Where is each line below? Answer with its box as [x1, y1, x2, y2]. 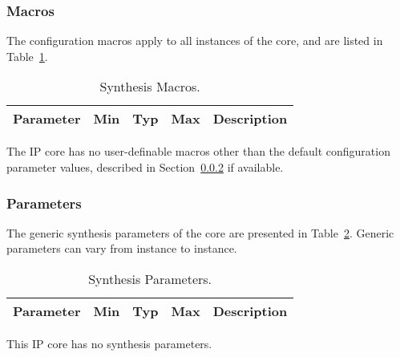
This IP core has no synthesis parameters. [6, 335, 212, 351]
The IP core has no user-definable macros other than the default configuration [6, 143, 390, 160]
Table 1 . [6, 47, 48, 64]
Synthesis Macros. [99, 77, 200, 96]
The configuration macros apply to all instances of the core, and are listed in [6, 32, 383, 49]
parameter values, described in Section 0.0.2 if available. [6, 159, 284, 175]
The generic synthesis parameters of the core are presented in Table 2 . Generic [6, 224, 394, 241]
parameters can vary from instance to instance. [6, 240, 237, 257]
